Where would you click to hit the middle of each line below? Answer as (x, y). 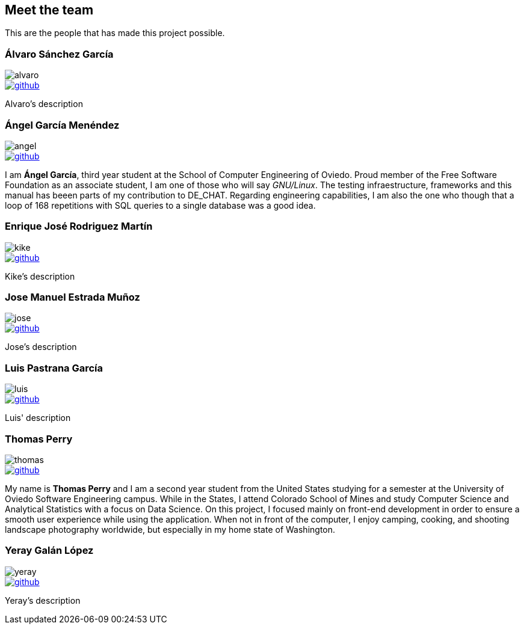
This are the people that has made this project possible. (115, 33)
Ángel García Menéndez (62, 125)
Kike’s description (40, 276)
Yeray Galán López (49, 551)
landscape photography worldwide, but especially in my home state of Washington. (170, 529)
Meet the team (49, 10)
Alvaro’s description (44, 104)
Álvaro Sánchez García (59, 54)
